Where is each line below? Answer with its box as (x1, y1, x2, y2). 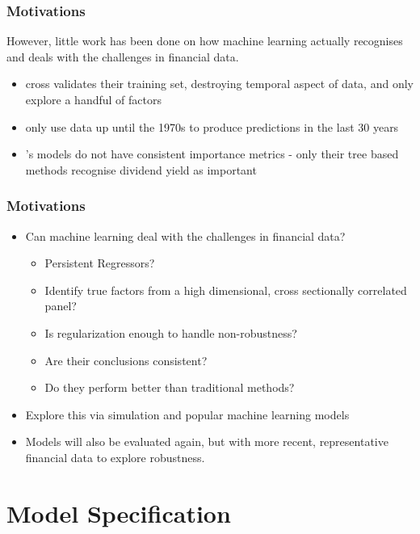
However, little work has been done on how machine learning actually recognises (6, 32, 403, 49)
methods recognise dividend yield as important (25, 161, 257, 178)
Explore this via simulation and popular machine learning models (25, 406, 350, 423)
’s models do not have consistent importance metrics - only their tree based (25, 145, 399, 162)
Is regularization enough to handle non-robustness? (44, 324, 297, 341)
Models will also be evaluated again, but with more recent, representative (25, 433, 388, 450)
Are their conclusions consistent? (44, 351, 208, 368)
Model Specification (6, 496, 231, 529)
